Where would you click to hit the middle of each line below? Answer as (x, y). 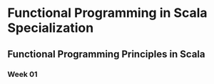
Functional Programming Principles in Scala (106, 54)
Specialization (51, 28)
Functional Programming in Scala (108, 13)
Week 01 (22, 74)
